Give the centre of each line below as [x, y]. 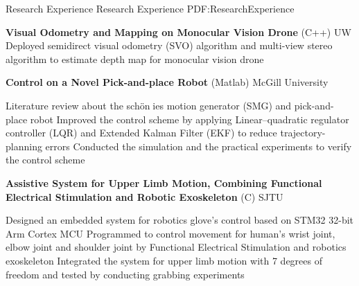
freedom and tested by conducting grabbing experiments [125, 274]
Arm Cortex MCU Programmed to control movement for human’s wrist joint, [170, 233]
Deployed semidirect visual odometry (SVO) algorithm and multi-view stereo [169, 45]
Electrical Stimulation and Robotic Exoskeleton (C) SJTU [145, 196]
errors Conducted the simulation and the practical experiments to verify [199, 146]
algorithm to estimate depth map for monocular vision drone [135, 59]
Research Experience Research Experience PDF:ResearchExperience [150, 8]
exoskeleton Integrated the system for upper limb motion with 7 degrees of [164, 260]
